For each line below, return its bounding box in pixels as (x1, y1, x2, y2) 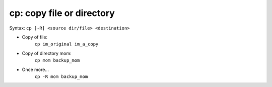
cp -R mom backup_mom (34, 73, 88, 79)
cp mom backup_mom (34, 57, 80, 63)
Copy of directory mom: (22, 50, 72, 56)
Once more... (22, 66, 49, 72)
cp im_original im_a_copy (34, 41, 99, 47)
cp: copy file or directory (9, 7, 115, 18)
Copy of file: (22, 34, 48, 40)
